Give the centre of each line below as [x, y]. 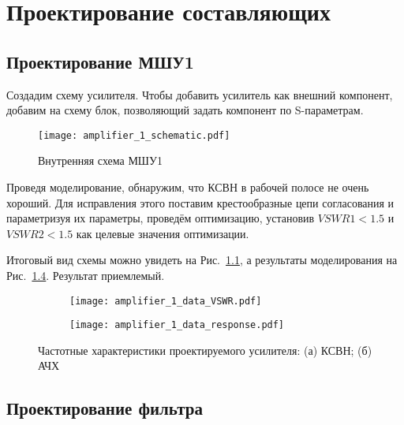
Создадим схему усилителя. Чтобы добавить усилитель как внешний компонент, [200, 94]
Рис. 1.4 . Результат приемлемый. [86, 275]
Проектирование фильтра [105, 408]
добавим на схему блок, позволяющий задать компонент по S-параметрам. [185, 110]
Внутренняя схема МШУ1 [100, 160]
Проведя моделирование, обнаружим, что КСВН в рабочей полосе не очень [188, 187]
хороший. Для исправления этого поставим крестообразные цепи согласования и [200, 202]
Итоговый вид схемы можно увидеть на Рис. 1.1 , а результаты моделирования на [202, 260]
